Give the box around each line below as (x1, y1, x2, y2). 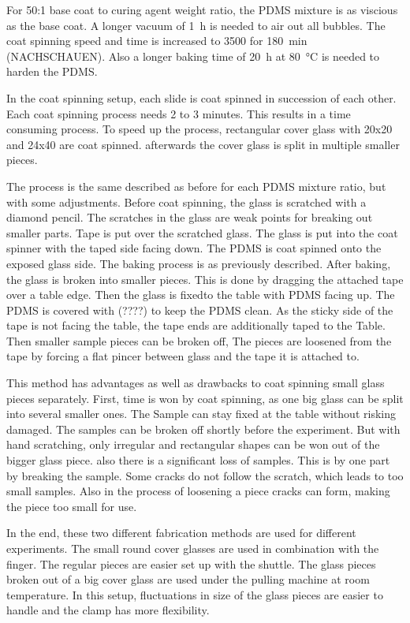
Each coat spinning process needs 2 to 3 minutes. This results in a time (6, 105, 351, 121)
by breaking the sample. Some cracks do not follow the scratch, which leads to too (6, 467, 404, 483)
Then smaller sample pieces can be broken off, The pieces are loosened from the (6, 332, 392, 349)
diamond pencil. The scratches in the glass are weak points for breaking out (6, 209, 373, 226)
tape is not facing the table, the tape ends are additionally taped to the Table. (6, 317, 386, 334)
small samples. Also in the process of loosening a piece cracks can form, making (6, 483, 390, 499)
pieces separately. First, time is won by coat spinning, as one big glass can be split (6, 390, 404, 406)
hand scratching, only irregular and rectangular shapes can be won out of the (6, 436, 380, 453)
